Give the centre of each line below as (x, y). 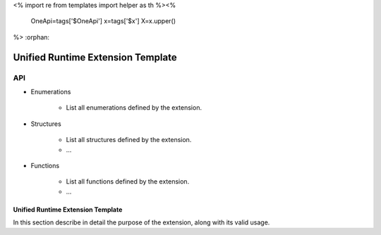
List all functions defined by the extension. (128, 182)
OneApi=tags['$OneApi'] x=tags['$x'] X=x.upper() (103, 21)
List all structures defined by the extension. (129, 140)
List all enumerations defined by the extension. (134, 108)
